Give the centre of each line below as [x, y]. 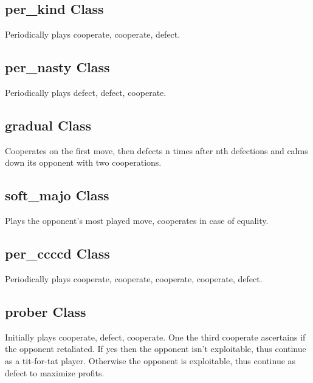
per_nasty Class [57, 67]
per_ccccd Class [57, 253]
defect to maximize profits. [55, 372]
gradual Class [48, 125]
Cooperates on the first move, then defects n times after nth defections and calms [156, 150]
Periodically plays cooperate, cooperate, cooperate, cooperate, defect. [134, 278]
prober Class [46, 311]
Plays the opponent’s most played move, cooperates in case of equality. [137, 221]
